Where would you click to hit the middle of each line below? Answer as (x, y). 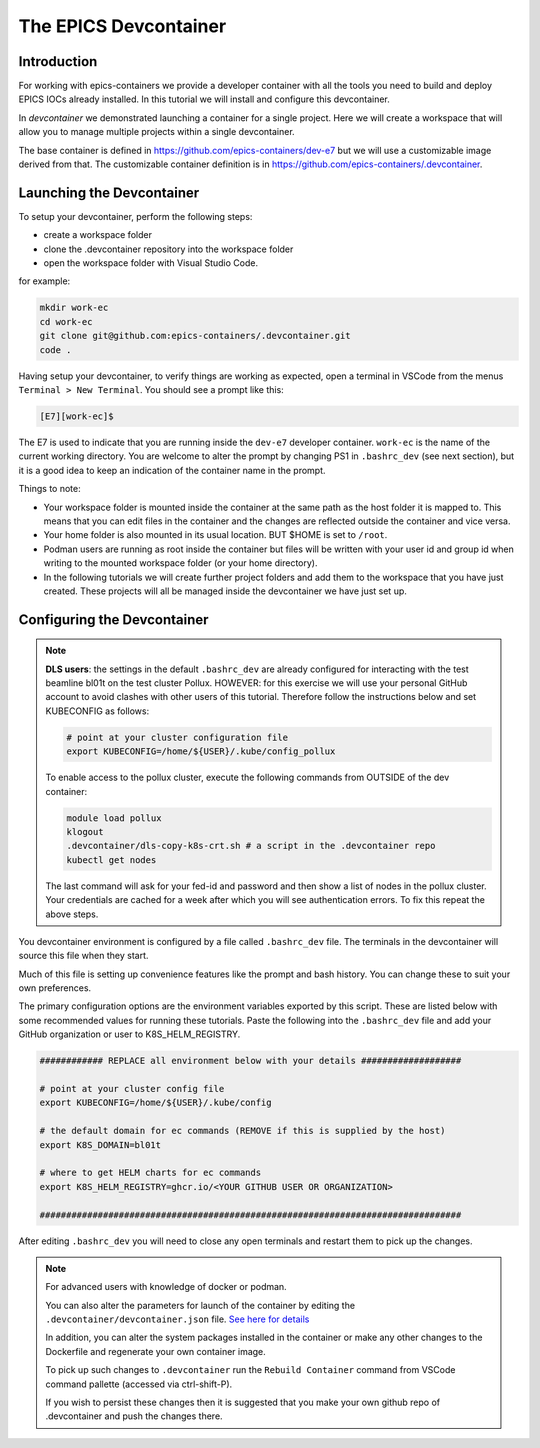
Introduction (58, 61)
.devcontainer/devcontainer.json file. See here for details (177, 1319)
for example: (44, 281)
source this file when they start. (83, 956)
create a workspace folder (97, 235)
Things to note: (49, 489)
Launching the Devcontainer (109, 192)
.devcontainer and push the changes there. (134, 1416)
